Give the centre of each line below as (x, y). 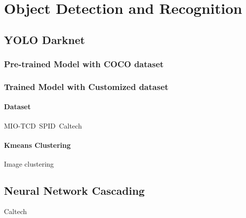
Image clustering (29, 164)
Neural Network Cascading (74, 191)
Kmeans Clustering (38, 145)
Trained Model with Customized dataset (86, 86)
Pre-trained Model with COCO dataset (84, 64)
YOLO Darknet (44, 39)
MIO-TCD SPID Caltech (43, 125)
